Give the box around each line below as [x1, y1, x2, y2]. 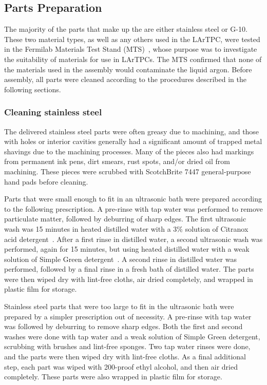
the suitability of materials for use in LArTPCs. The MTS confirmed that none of [4, 53, 262, 64]
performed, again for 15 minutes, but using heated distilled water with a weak [4, 244, 250, 254]
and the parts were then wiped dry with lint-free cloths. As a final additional [4, 351, 246, 362]
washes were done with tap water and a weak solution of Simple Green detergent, [4, 331, 260, 341]
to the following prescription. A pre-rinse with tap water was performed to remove [4, 203, 263, 214]
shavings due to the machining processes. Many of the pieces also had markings [4, 146, 254, 156]
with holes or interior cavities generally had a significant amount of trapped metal [4, 136, 262, 147]
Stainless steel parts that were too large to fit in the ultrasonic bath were [4, 301, 234, 312]
